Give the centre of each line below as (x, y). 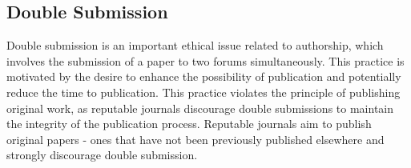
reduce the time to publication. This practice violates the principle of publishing (203, 92)
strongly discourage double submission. (102, 155)
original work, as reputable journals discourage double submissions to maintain (200, 108)
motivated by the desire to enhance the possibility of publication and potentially (204, 76)
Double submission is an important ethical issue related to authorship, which (195, 45)
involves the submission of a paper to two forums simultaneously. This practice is (205, 60)
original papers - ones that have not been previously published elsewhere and (195, 139)
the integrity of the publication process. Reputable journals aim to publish (189, 124)
